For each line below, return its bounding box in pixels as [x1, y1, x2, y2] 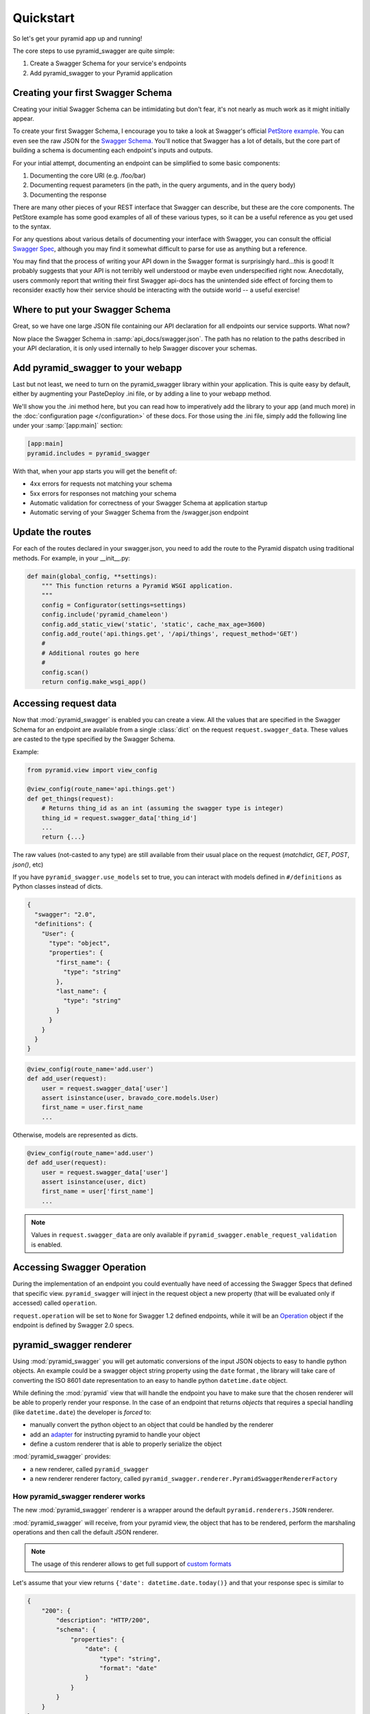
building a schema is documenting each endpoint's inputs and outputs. [12, 146, 213, 154]
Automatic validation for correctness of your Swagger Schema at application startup [29, 498, 268, 507]
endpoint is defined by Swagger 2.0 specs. [12, 1321, 134, 1329]
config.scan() [41, 668, 89, 676]
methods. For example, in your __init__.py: [12, 554, 130, 562]
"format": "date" [99, 1665, 158, 1672]
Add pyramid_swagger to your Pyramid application [29, 69, 173, 77]
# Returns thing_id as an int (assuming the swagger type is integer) [41, 804, 284, 812]
